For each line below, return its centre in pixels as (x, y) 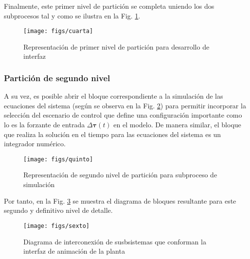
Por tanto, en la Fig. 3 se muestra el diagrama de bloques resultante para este (120, 200)
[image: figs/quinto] (58, 159)
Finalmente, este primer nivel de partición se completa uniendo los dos (109, 6)
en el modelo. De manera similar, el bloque (177, 125)
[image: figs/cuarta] (58, 31)
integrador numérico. (35, 144)
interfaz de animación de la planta (74, 251)
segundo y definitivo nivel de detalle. (58, 210)
